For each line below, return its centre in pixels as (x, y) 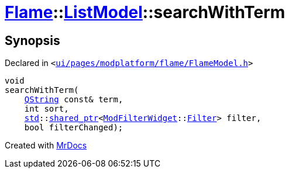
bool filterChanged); (74, 128)
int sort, (47, 109)
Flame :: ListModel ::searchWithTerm (145, 12)
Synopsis (32, 40)
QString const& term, (74, 100)
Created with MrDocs (46, 146)
